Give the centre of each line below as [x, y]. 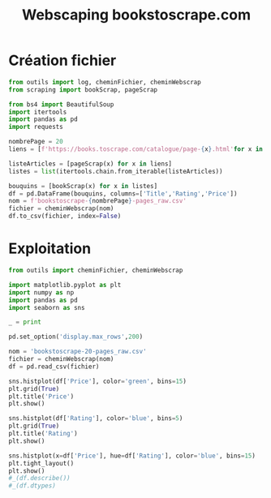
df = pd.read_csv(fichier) [54, 367]
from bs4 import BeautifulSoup [61, 104]
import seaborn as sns [47, 307]
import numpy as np [41, 292]
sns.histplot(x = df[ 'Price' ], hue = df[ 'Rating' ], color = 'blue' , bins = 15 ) [132, 456]
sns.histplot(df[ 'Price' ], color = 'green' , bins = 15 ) [97, 381]
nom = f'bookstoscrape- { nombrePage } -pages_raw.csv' [97, 201]
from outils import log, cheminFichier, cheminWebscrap [105, 82]
